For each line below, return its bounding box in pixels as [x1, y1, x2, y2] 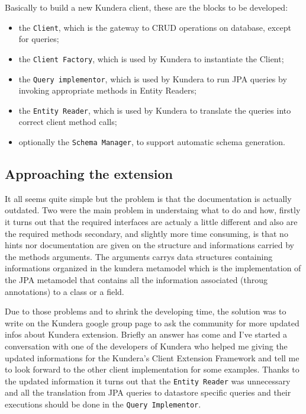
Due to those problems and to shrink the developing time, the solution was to [5, 305, 286, 317]
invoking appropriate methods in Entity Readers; [18, 84, 197, 97]
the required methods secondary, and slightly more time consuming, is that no [5, 227, 288, 239]
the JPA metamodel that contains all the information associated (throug [5, 274, 268, 286]
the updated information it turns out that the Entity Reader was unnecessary [5, 374, 291, 387]
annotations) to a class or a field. [5, 285, 124, 297]
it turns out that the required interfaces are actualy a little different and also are [5, 216, 298, 228]
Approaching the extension [5, 165, 173, 183]
